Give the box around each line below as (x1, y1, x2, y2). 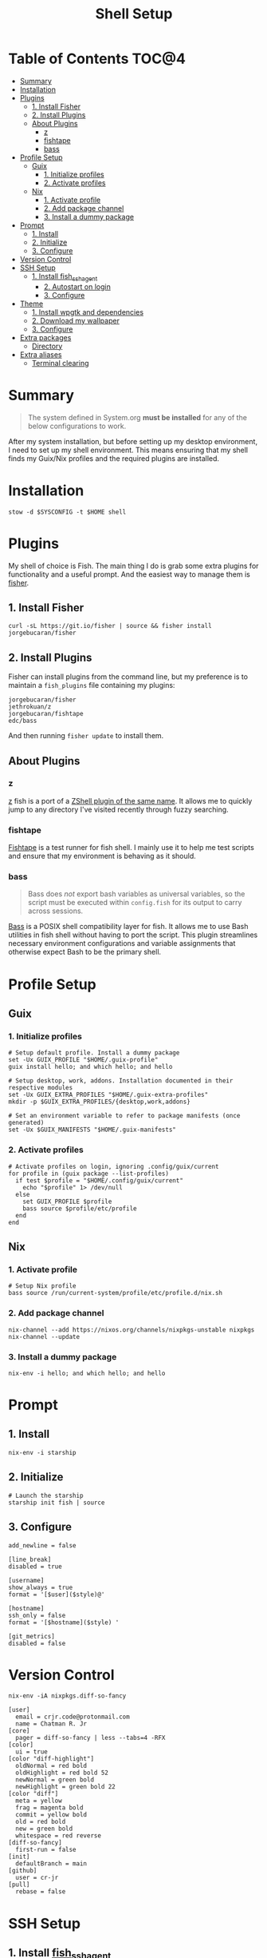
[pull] (8, 1881, 30, 1889)
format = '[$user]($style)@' (8, 1591, 105, 1599)
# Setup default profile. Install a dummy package (8, 1049, 180, 1057)
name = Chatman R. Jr (15, 1720, 88, 1728)
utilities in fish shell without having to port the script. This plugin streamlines (8, 930, 258, 939)
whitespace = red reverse (15, 1832, 102, 1840)
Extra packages (19, 332, 72, 342)
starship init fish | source (8, 1499, 105, 1507)
